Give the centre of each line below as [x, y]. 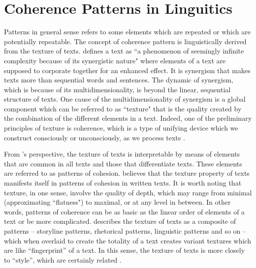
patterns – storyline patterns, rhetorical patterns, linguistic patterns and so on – [125, 231]
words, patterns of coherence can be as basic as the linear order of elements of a [125, 211]
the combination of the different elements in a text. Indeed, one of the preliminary [128, 118]
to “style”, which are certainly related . [63, 259]
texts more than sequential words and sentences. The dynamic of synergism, [119, 80]
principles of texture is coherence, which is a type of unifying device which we [121, 128]
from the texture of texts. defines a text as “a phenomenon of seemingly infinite [124, 51]
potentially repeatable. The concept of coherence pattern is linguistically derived [125, 41]
